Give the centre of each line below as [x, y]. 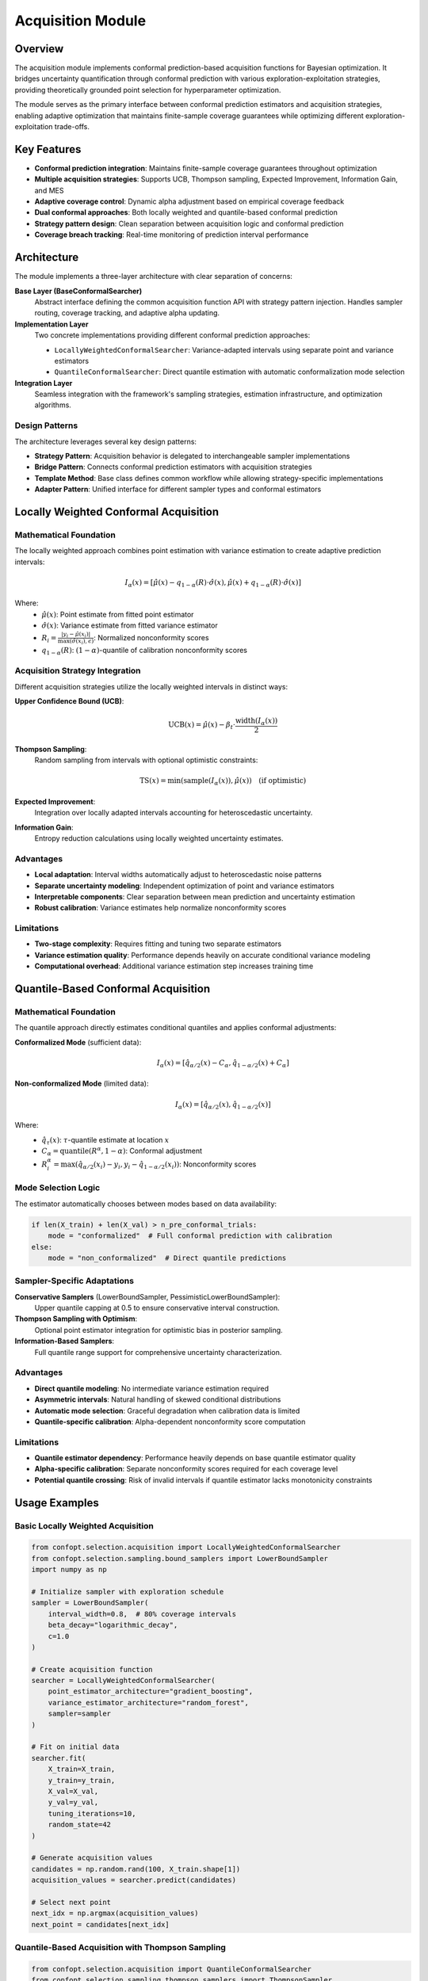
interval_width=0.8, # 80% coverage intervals [142, 1614]
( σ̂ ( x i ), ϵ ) [82, 642]
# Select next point [71, 1902]
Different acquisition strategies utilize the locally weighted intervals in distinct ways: [151, 686]
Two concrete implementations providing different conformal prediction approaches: [172, 335]
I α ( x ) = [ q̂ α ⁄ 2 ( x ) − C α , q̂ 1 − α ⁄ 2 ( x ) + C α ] [223, 1063]
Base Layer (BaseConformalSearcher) [78, 291]
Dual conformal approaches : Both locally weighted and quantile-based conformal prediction [186, 212]
